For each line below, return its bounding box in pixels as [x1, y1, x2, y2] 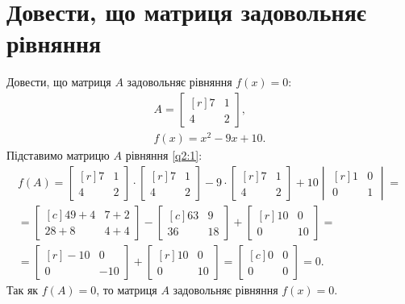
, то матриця [96, 281, 157, 298]
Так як [6, 281, 39, 298]
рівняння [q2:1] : [125, 147, 202, 164]
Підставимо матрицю [6, 147, 110, 164]
